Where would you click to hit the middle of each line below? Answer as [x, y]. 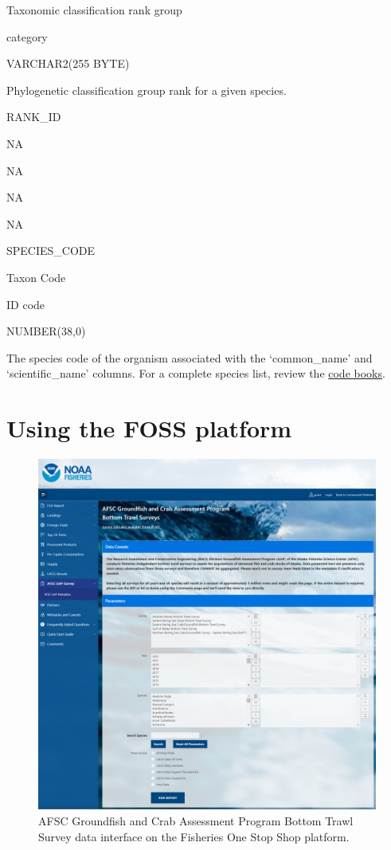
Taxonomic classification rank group [94, 10]
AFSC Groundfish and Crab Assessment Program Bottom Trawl [196, 820]
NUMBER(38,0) [46, 331]
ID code [26, 304]
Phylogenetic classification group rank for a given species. [147, 90]
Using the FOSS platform [149, 428]
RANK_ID [34, 117]
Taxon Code [36, 277]
